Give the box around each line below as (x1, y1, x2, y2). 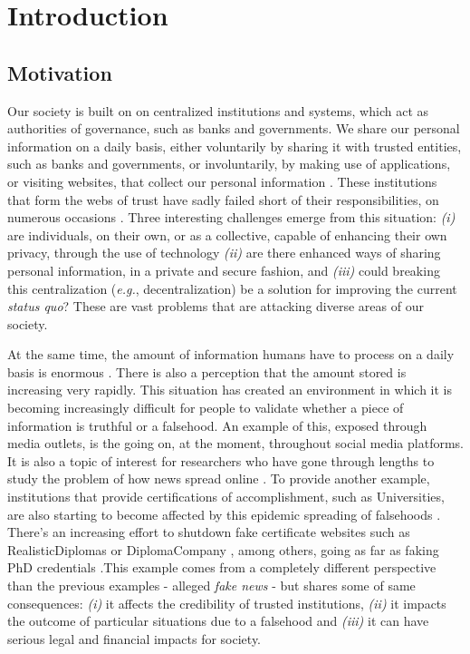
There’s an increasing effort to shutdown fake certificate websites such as (7, 522, 410, 542)
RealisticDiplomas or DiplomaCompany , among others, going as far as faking (7, 540, 439, 559)
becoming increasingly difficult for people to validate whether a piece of (7, 398, 404, 417)
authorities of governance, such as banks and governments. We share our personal (7, 119, 460, 138)
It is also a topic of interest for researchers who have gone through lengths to (7, 451, 435, 470)
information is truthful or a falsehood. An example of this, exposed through (7, 415, 427, 434)
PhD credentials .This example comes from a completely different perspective (7, 558, 436, 577)
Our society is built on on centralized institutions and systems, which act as (7, 101, 429, 120)
